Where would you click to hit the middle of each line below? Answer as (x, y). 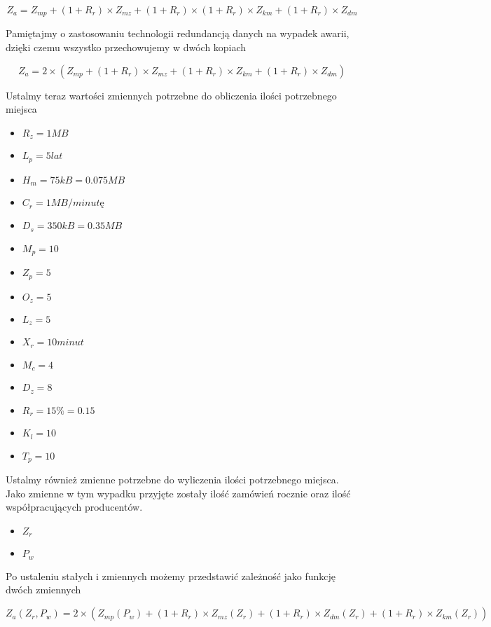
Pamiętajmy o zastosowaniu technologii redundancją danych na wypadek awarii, (178, 33)
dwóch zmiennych (43, 590)
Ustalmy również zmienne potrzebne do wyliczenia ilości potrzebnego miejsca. (172, 480)
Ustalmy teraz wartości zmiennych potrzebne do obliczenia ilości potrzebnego (171, 95)
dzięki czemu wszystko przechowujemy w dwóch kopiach (126, 47)
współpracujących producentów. (74, 507)
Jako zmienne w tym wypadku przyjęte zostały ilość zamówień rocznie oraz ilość (178, 493)
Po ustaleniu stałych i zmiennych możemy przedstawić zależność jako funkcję (171, 576)
